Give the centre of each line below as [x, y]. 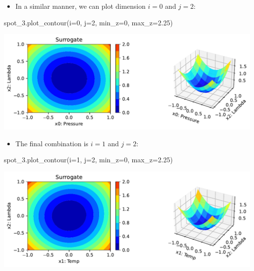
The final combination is [52, 143]
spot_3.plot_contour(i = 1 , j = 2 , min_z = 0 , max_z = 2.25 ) [88, 160]
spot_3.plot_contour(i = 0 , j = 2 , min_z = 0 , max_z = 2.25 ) [88, 22]
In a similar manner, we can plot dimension [81, 6]
